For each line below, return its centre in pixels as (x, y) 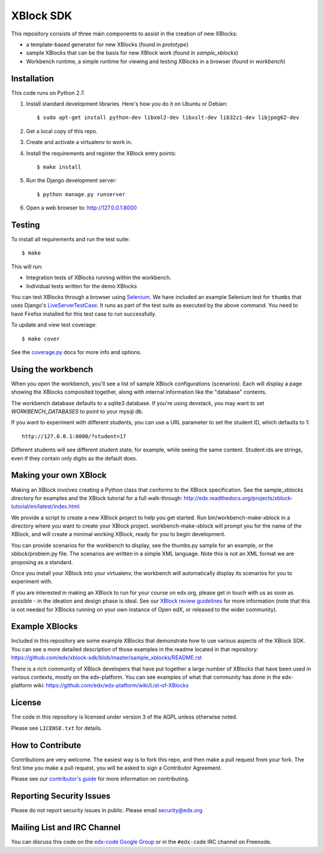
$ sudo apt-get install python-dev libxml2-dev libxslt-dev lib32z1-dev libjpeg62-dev (168, 118)
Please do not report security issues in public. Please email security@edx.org (107, 810)
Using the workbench (52, 369)
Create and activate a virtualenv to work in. (79, 142)
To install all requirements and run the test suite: (70, 240)
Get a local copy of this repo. (62, 131)
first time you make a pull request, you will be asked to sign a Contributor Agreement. (116, 768)
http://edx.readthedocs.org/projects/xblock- (238, 498)
